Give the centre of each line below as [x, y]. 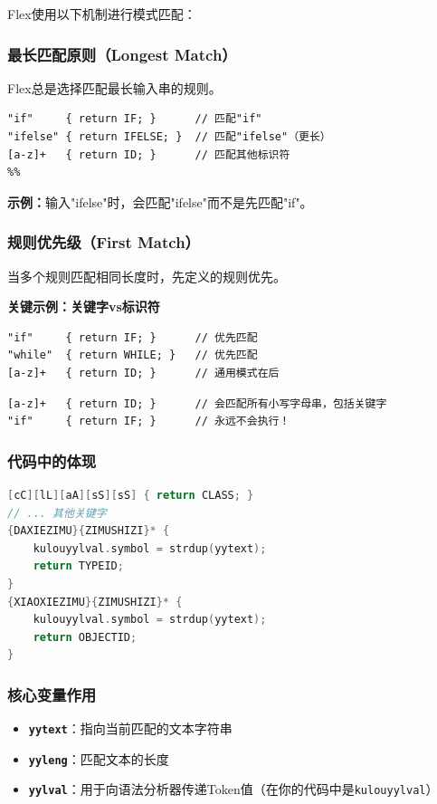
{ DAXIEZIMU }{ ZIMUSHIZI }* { [89, 531]
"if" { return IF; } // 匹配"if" [135, 119]
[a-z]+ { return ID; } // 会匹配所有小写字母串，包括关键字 [197, 403]
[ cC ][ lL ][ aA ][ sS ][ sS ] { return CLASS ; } [131, 495]
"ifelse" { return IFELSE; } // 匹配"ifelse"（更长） [169, 137]
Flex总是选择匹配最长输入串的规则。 [114, 87]
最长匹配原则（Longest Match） [122, 54]
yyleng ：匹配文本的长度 [99, 758]
